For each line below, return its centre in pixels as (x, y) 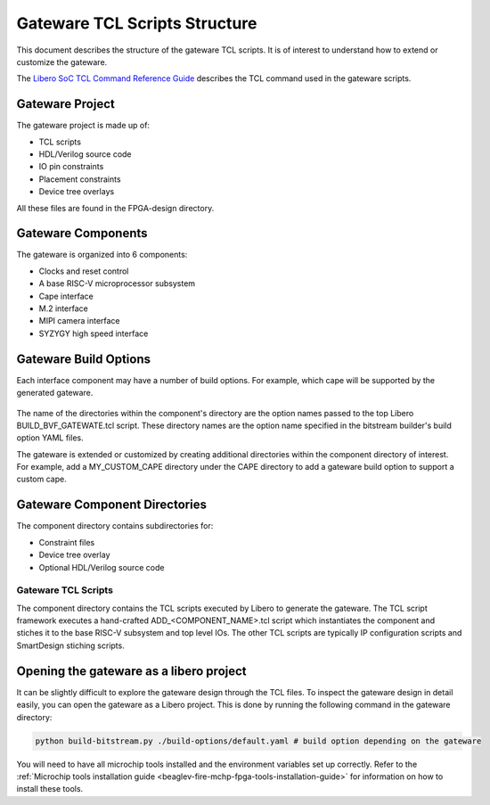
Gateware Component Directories (111, 505)
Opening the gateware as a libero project (131, 671)
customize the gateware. (62, 62)
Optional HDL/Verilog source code (102, 567)
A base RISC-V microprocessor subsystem (117, 283)
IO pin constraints (71, 167)
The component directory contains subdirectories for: (115, 526)
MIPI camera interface (79, 321)
